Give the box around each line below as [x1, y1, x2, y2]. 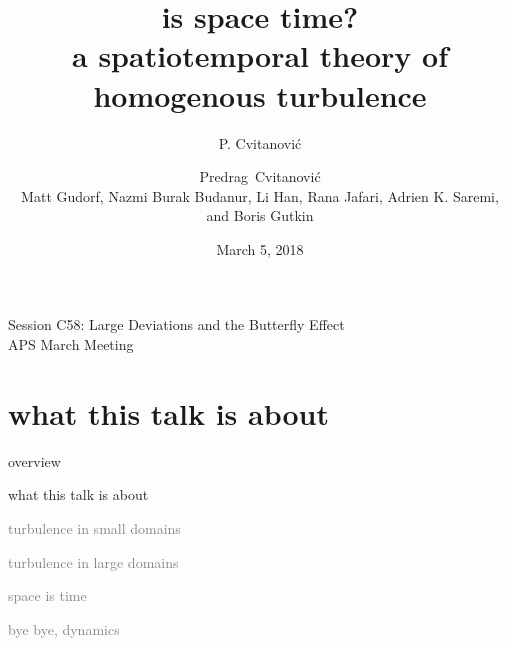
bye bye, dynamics [8, 618, 120, 639]
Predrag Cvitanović [199, 166, 321, 187]
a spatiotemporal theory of [72, 35, 448, 76]
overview [8, 450, 61, 471]
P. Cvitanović [218, 132, 302, 153]
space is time [8, 585, 87, 606]
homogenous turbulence [93, 74, 427, 115]
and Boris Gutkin [206, 205, 314, 226]
